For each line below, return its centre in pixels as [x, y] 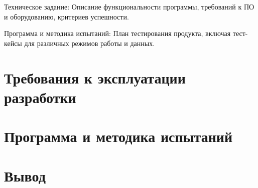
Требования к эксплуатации [95, 77]
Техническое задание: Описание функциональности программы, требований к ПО [129, 6]
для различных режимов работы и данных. [90, 43]
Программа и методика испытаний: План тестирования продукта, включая [117, 33]
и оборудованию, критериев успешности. [67, 16]
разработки [40, 97]
